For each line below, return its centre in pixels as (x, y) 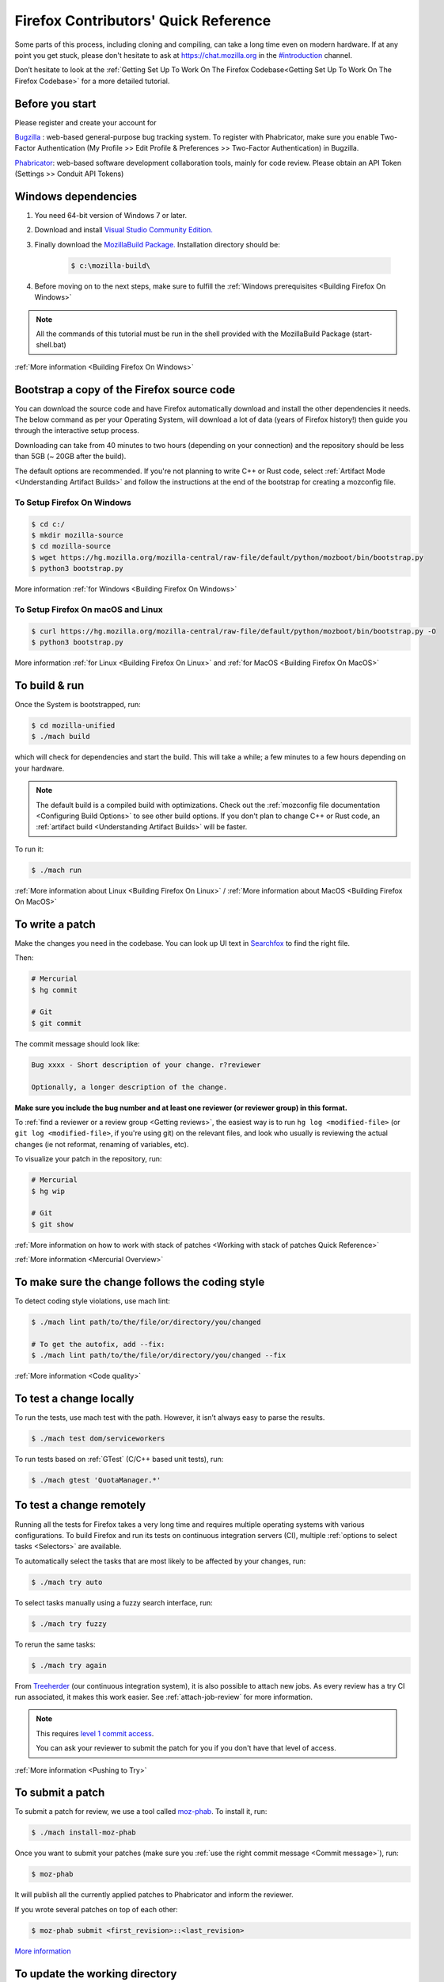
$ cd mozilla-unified (73, 725)
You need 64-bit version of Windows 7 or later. (111, 216)
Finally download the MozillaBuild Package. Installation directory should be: (157, 244)
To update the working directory (96, 1974)
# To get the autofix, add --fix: (98, 1344)
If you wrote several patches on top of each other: (96, 1909)
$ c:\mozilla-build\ (110, 265)
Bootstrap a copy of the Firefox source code (125, 390)
